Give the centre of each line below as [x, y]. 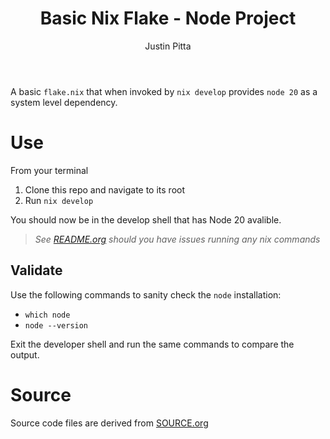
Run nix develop [59, 200]
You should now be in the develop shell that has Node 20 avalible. [146, 219]
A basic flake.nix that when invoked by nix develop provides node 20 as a [164, 91]
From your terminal [49, 170]
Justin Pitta [168, 46]
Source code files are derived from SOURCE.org [109, 423]
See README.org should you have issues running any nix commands [177, 239]
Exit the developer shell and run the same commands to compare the [152, 344]
